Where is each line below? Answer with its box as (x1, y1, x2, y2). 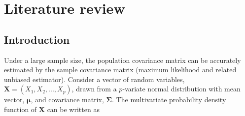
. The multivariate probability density (112, 94, 226, 105)
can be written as (47, 104, 100, 114)
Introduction (4, 31, 70, 47)
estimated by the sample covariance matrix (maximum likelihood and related (4, 64, 237, 75)
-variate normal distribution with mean (122, 84, 241, 94)
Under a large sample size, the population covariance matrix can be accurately (4, 55, 241, 65)
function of (4, 104, 37, 114)
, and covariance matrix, (31, 94, 104, 105)
